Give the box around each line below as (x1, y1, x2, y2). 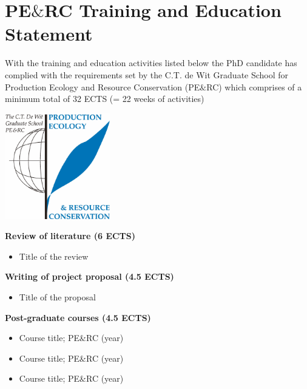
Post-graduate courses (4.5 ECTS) (5, 311, 151, 323)
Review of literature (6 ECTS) (5, 229, 136, 242)
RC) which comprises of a (206, 80, 302, 93)
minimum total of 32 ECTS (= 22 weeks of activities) (5, 92, 204, 105)
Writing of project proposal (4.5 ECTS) (5, 270, 174, 283)
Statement (5, 21, 93, 46)
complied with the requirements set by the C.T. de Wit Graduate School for (5, 68, 289, 81)
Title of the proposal (19, 290, 96, 303)
